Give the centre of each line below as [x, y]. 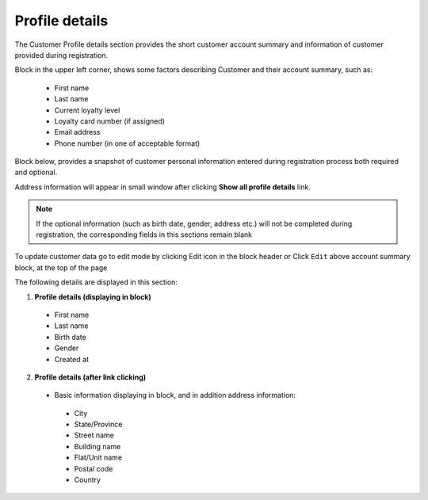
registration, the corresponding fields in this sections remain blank [144, 235]
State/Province [98, 425]
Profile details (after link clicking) [90, 377]
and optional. [36, 172]
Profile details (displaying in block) [93, 296]
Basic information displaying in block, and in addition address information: [175, 395]
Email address [77, 132]
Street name [94, 435]
